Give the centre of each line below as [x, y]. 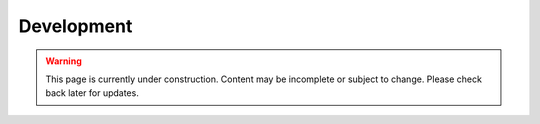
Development [75, 26]
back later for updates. [92, 93]
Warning [63, 61]
